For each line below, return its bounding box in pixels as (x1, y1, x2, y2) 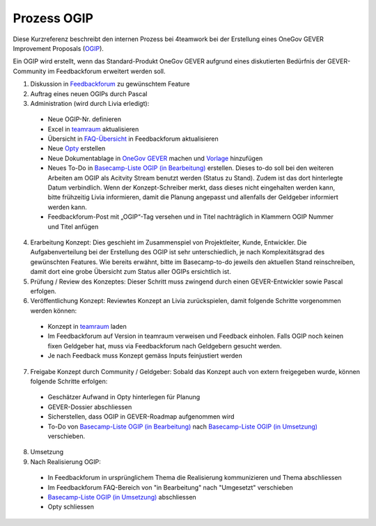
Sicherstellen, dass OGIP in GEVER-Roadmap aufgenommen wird (47, 412, 235, 421)
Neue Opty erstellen (47, 144, 106, 153)
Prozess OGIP (13, 10, 94, 26)
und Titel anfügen (47, 222, 99, 231)
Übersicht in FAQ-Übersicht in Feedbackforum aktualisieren (47, 134, 219, 143)
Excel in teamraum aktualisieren (47, 125, 139, 133)
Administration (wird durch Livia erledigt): (30, 99, 150, 107)
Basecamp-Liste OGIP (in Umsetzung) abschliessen (47, 493, 196, 501)
